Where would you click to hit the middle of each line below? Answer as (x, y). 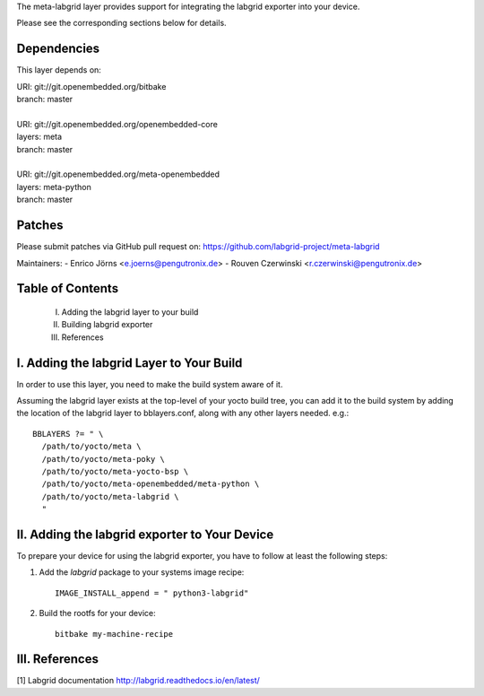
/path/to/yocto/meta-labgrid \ (110, 496)
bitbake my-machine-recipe (114, 634)
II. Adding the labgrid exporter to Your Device (145, 534)
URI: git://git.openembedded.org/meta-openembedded (118, 174)
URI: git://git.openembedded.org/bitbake (91, 86)
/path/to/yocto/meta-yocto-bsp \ (115, 471)
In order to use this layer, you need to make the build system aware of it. (150, 384)
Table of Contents (68, 288)
